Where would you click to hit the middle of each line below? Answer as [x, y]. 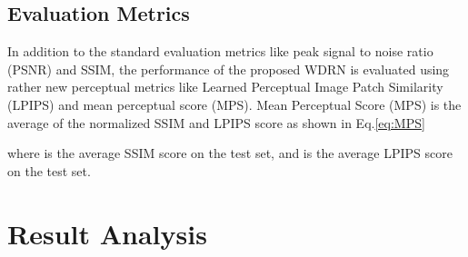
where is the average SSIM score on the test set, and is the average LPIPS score [230, 153]
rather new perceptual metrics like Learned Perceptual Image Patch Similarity [225, 87]
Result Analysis [107, 233]
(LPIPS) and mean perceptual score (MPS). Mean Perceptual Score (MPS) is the [234, 104]
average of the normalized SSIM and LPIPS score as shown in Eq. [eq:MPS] [216, 122]
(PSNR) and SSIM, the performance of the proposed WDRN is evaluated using [229, 69]
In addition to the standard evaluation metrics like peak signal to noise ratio [220, 51]
